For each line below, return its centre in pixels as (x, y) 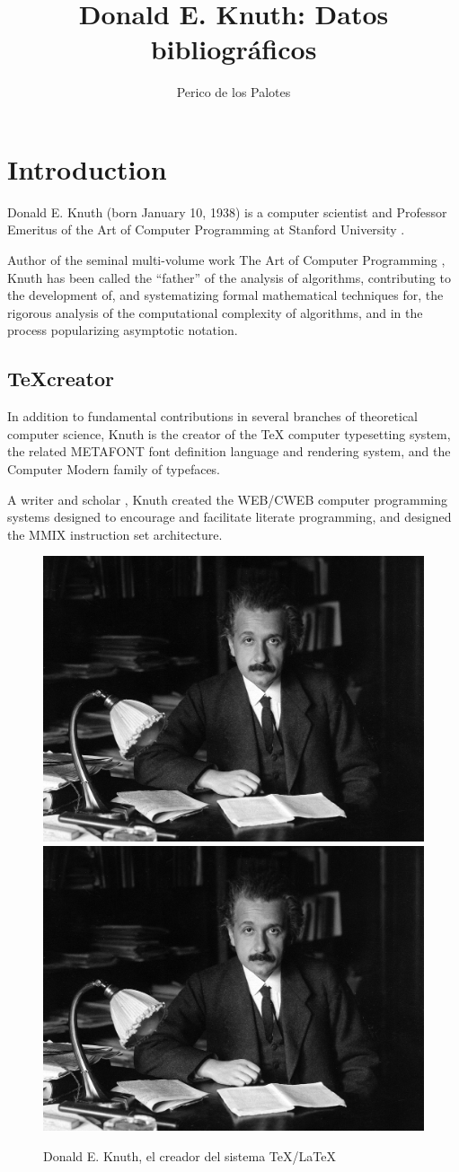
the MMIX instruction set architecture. (115, 534)
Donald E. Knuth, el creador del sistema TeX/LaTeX (190, 1155)
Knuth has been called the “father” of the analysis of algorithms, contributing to (229, 277)
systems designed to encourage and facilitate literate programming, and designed (229, 517)
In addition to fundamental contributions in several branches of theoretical (212, 416)
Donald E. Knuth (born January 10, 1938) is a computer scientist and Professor (227, 211)
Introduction (87, 168)
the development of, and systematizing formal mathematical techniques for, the (225, 295)
